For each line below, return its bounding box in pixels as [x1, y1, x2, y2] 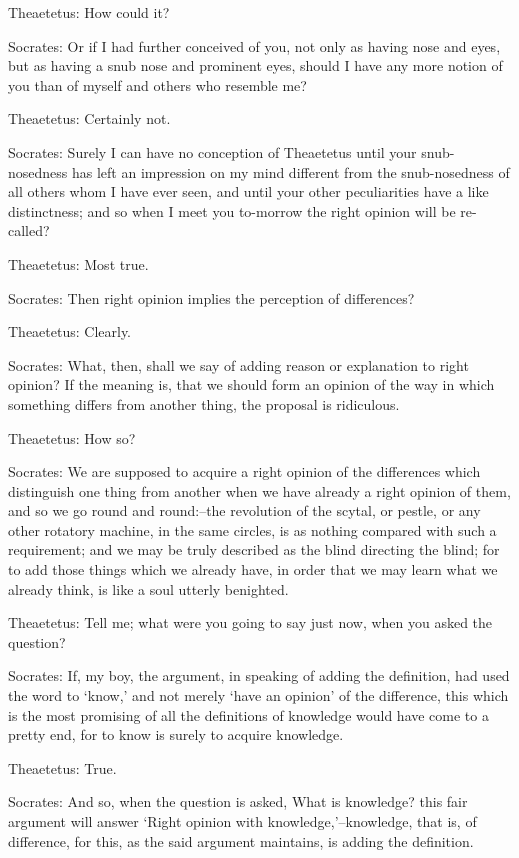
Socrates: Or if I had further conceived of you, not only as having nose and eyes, [8, 35, 501, 56]
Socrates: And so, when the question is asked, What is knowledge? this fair [8, 791, 468, 812]
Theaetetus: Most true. [8, 253, 149, 274]
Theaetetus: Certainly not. [8, 108, 171, 129]
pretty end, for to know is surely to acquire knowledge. [8, 724, 344, 745]
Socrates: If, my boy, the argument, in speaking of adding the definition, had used [8, 665, 510, 686]
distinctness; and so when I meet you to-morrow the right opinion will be [8, 200, 456, 221]
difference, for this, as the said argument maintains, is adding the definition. [8, 830, 474, 851]
